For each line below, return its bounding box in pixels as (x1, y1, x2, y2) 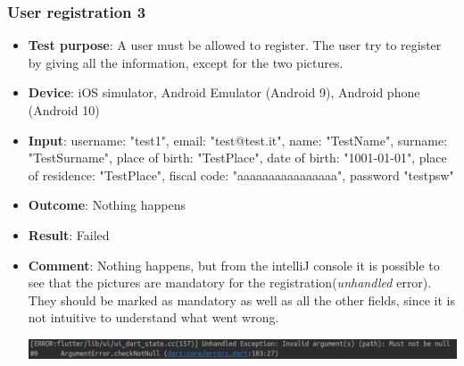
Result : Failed (28, 225, 110, 244)
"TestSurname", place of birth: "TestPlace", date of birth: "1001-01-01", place (28, 148, 447, 167)
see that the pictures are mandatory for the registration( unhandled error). (28, 273, 432, 292)
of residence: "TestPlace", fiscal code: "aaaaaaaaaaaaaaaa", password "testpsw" (28, 165, 454, 184)
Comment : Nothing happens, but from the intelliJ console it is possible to (28, 255, 440, 274)
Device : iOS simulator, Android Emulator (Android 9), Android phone (28, 83, 420, 102)
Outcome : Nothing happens (28, 195, 186, 214)
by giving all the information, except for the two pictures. (28, 53, 344, 71)
